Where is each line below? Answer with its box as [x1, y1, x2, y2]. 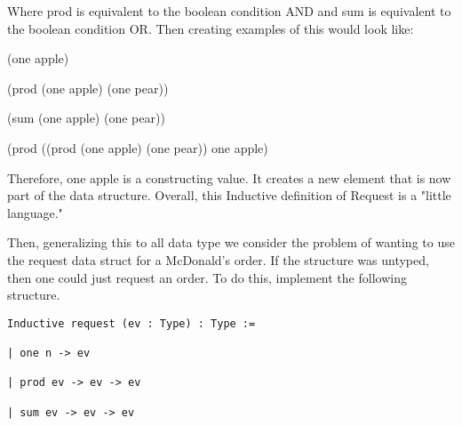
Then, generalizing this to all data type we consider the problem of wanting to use [7, 233, 455, 252]
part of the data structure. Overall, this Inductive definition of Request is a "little [7, 186, 451, 205]
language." [7, 203, 63, 221]
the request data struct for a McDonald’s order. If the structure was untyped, [7, 250, 429, 269]
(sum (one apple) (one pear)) [7, 109, 165, 127]
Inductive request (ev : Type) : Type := [7, 317, 256, 330]
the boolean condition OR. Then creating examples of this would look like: [7, 19, 414, 37]
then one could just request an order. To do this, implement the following [7, 268, 407, 286]
